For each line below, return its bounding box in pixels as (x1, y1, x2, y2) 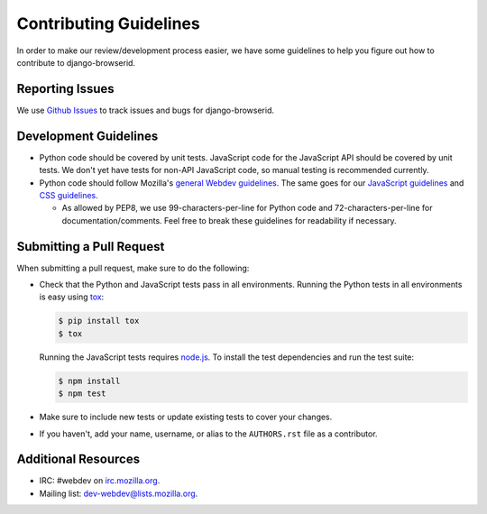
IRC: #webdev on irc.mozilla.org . (39, 475, 161, 486)
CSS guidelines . (39, 189, 98, 200)
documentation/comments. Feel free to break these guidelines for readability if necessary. (61, 215, 397, 225)
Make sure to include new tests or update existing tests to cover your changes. (39, 411, 333, 423)
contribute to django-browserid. (16, 57, 135, 68)
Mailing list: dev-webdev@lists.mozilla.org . (39, 488, 198, 499)
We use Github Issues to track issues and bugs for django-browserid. (16, 105, 275, 115)
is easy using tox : (39, 291, 105, 302)
